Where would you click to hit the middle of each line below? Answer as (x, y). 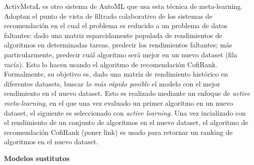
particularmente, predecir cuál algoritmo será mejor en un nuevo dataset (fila (121, 54)
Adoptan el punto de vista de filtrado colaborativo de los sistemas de (108, 16)
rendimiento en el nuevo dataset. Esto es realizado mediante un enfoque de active (127, 93)
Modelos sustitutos (37, 158)
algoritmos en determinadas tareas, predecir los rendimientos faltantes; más (118, 45)
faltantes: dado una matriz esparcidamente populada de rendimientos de (113, 35)
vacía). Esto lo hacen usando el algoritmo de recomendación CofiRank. (111, 64)
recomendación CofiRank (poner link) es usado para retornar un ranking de (118, 132)
